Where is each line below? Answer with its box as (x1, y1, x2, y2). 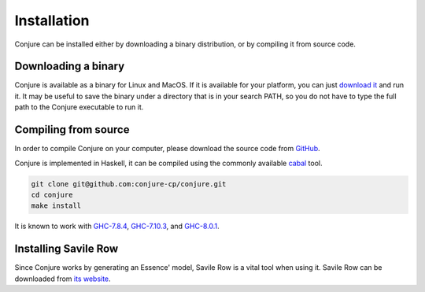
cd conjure (31, 190, 73, 199)
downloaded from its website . (14, 274, 111, 283)
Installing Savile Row (14, 242, 119, 256)
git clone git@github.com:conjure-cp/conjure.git (31, 179, 227, 188)
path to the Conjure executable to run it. (14, 102, 144, 112)
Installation (14, 12, 90, 29)
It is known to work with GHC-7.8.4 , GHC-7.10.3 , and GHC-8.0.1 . (14, 221, 220, 231)
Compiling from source (14, 123, 130, 137)
